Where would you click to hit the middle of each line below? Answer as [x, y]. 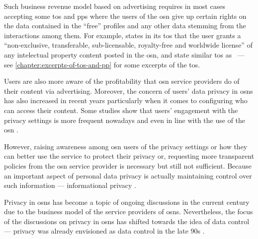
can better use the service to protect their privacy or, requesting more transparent [129, 156]
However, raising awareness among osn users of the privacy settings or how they [126, 146]
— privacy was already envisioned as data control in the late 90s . [104, 231]
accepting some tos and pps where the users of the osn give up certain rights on [125, 16]
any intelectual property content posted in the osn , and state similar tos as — [124, 54]
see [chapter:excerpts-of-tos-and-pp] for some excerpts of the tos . [102, 64]
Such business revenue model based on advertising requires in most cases [115, 6]
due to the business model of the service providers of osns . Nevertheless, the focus [129, 211]
